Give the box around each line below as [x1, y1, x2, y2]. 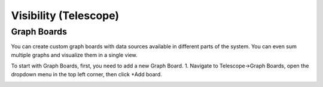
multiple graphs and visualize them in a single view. [11, 51, 138, 58]
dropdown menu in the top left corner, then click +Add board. [11, 70, 162, 77]
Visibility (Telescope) [11, 9, 120, 22]
